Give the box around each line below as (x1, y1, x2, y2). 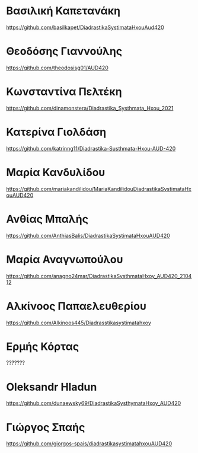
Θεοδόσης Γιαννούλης (6, 44, 123, 58)
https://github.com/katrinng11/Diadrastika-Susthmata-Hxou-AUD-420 (6, 145, 176, 152)
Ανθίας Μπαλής (6, 212, 89, 226)
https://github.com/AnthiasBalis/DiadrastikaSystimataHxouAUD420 (6, 232, 170, 239)
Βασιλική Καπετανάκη (6, 4, 120, 18)
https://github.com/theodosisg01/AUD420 (6, 64, 108, 71)
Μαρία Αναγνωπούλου (6, 253, 123, 266)
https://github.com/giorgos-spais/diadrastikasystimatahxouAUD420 (6, 440, 173, 447)
